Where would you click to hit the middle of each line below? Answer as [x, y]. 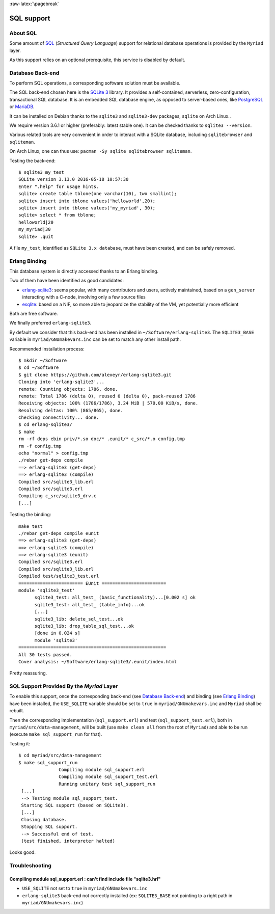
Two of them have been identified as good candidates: [67, 281]
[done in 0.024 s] [57, 633]
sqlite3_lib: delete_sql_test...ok [79, 619]
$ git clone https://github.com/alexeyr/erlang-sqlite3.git [95, 375]
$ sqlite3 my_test [42, 172]
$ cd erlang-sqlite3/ [45, 425]
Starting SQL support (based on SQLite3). [75, 805]
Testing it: [20, 743]
